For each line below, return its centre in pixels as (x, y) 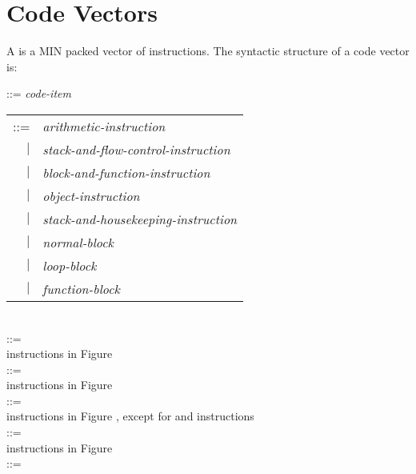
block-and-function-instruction (126, 172)
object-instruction (91, 195)
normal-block (78, 242)
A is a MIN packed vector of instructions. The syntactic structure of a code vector (208, 51)
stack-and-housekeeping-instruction (140, 219)
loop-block (70, 265)
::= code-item (39, 93)
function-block (81, 288)
